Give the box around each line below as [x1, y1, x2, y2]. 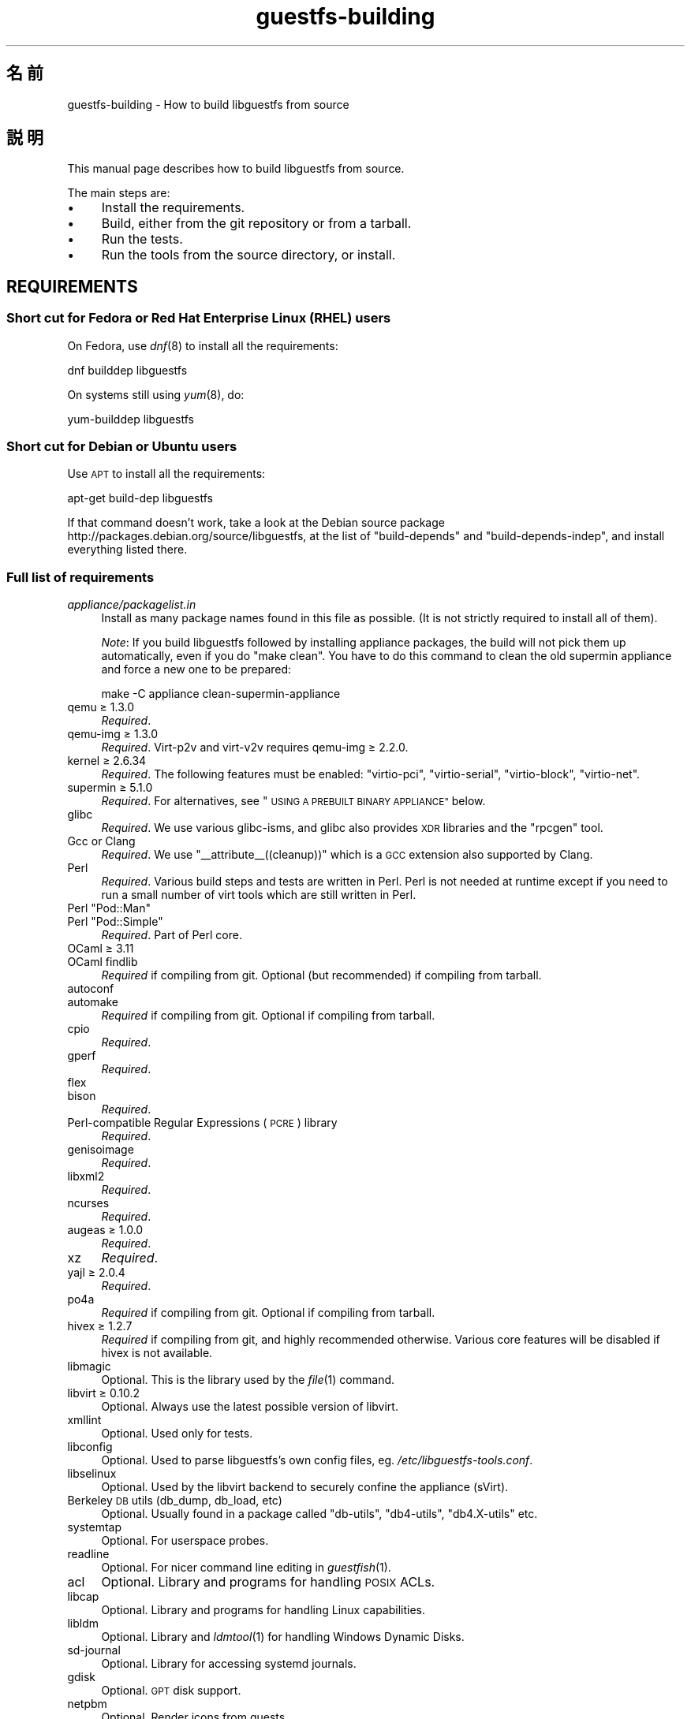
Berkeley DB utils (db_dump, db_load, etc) [67, 1493, 282, 1508]
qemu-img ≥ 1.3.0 [67, 727, 159, 741]
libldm [67, 1616, 99, 1631]
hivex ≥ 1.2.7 [67, 1319, 133, 1333]
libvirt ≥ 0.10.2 [67, 1386, 140, 1400]
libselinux [67, 1467, 117, 1481]
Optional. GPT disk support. [101, 1684, 241, 1698]
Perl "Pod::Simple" [67, 915, 163, 929]
